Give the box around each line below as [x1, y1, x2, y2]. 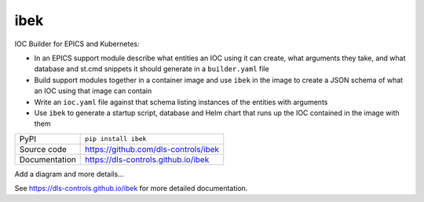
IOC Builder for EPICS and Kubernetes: [14, 39, 140, 49]
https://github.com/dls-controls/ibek [85, 143, 220, 154]
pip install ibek [85, 135, 147, 143]
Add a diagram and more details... [14, 169, 125, 179]
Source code [19, 143, 67, 154]
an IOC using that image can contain [34, 86, 152, 96]
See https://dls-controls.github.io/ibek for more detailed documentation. [14, 184, 248, 193]
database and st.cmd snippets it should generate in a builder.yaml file [34, 64, 270, 74]
